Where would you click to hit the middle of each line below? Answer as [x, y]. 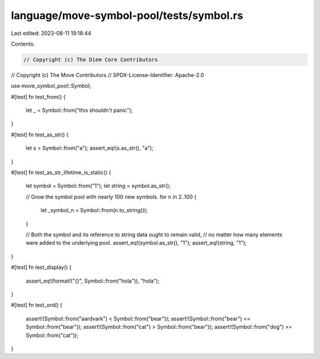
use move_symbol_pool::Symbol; [51, 86]
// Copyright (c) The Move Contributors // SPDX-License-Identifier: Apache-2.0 [108, 75]
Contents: [23, 44]
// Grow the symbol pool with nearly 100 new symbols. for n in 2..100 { [111, 197]
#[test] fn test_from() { [38, 97]
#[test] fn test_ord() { [37, 305]
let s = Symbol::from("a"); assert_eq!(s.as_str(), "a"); [90, 148]
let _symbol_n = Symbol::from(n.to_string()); [94, 210]
